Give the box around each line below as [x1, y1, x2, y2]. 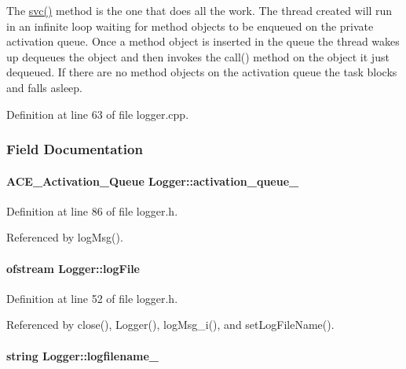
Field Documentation [6, 139, 143, 159]
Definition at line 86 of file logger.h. [6, 202, 178, 219]
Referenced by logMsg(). [6, 229, 123, 245]
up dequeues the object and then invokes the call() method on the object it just [6, 48, 390, 65]
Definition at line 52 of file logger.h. [6, 290, 178, 306]
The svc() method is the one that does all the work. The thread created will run [6, 2, 393, 18]
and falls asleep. [6, 79, 82, 95]
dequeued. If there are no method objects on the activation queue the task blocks [6, 64, 397, 80]
